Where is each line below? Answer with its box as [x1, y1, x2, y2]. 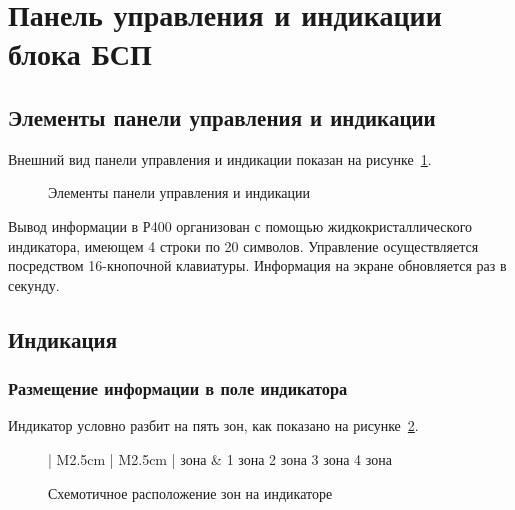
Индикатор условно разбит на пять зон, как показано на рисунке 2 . [8, 415, 419, 436]
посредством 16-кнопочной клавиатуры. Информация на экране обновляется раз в [8, 255, 507, 276]
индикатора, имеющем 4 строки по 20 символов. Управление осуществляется [8, 235, 479, 256]
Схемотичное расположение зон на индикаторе [48, 482, 333, 503]
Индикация [8, 323, 117, 354]
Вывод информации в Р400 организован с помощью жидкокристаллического [8, 215, 473, 236]
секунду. [8, 274, 60, 295]
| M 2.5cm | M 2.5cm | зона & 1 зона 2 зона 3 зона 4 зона [48, 448, 392, 469]
